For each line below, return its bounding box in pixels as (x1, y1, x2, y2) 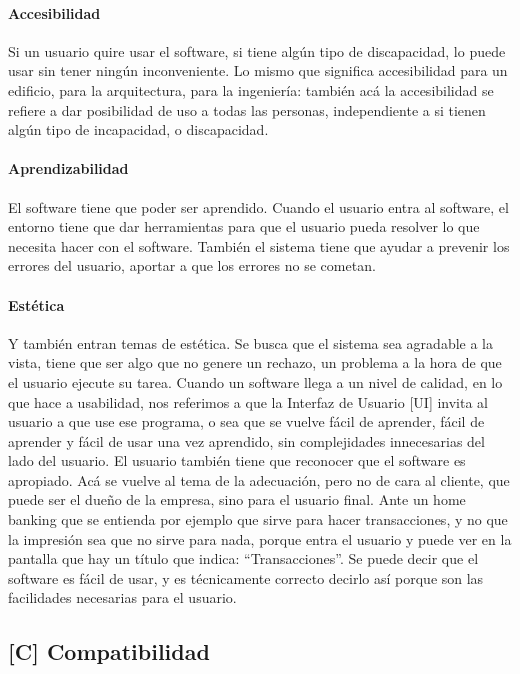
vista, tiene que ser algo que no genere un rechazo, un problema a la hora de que (8, 352, 502, 373)
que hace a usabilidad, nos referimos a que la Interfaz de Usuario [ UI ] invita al (8, 391, 489, 412)
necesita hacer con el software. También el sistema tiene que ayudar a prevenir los (8, 235, 510, 256)
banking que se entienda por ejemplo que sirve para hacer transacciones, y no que (8, 509, 508, 530)
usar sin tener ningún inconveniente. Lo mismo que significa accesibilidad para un (8, 60, 508, 81)
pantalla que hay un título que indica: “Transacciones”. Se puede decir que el (8, 548, 479, 569)
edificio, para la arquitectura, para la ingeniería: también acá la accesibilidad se (8, 79, 494, 100)
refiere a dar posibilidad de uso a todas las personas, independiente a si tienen (8, 99, 486, 120)
